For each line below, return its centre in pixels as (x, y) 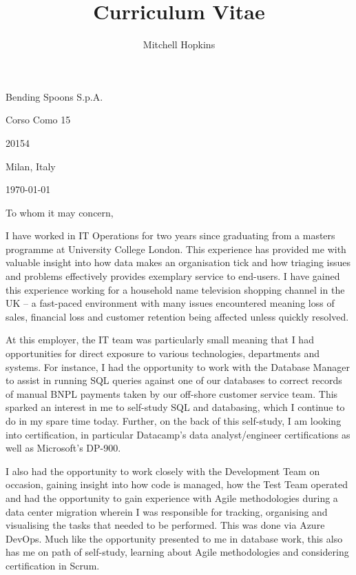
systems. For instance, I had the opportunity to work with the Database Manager (178, 366)
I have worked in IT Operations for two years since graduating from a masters (170, 235)
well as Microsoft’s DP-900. (63, 448)
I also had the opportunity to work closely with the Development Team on (163, 471)
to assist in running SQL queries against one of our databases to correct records (174, 380)
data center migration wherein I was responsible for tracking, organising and (167, 511)
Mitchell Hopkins (179, 44)
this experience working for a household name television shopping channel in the (175, 289)
